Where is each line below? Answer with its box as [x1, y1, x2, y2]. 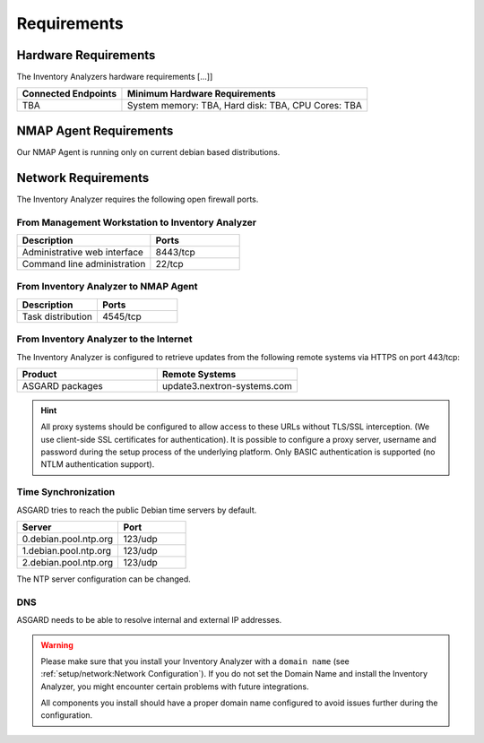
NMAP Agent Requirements [16, 123, 174, 138]
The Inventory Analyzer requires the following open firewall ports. [16, 194, 259, 204]
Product [22, 367, 57, 380]
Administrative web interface [22, 246, 143, 259]
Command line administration [22, 258, 146, 271]
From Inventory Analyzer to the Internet [16, 333, 193, 345]
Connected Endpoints [22, 88, 117, 100]
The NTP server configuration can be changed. [16, 574, 192, 584]
